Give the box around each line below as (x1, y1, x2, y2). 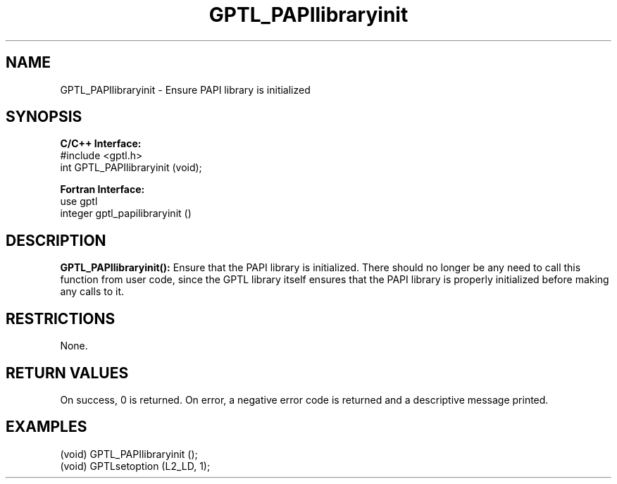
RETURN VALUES (6, 364, 129, 382)
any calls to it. (60, 285, 125, 298)
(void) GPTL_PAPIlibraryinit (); (60, 447, 198, 460)
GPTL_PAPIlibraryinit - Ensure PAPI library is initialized (60, 83, 311, 96)
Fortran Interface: (60, 183, 145, 196)
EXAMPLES (6, 418, 87, 436)
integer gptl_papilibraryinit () (60, 207, 192, 220)
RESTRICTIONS (6, 309, 116, 328)
